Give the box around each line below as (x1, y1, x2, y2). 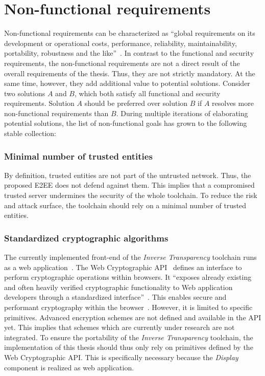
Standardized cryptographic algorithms (4, 231, 168, 244)
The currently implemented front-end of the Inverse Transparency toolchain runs (4, 252, 257, 262)
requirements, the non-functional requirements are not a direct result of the (4, 57, 240, 68)
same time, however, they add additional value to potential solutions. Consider (4, 78, 250, 89)
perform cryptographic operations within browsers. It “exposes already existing (4, 272, 252, 282)
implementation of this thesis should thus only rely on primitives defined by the (4, 342, 253, 352)
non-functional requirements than (4, 107, 109, 118)
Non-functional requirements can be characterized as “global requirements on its (4, 28, 255, 38)
